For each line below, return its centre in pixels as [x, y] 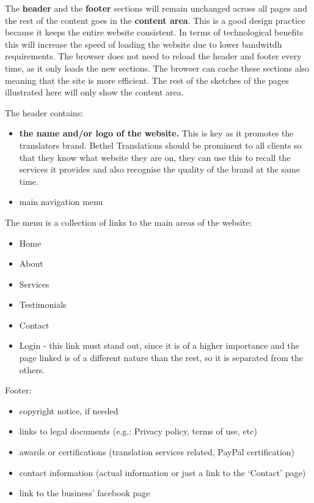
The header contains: [44, 112]
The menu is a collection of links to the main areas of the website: [129, 222]
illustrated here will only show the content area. [94, 92]
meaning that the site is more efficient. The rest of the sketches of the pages [147, 80]
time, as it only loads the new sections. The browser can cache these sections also [157, 68]
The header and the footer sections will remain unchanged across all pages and [156, 8]
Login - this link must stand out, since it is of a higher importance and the [159, 345]
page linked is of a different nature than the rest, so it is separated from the [161, 358]
